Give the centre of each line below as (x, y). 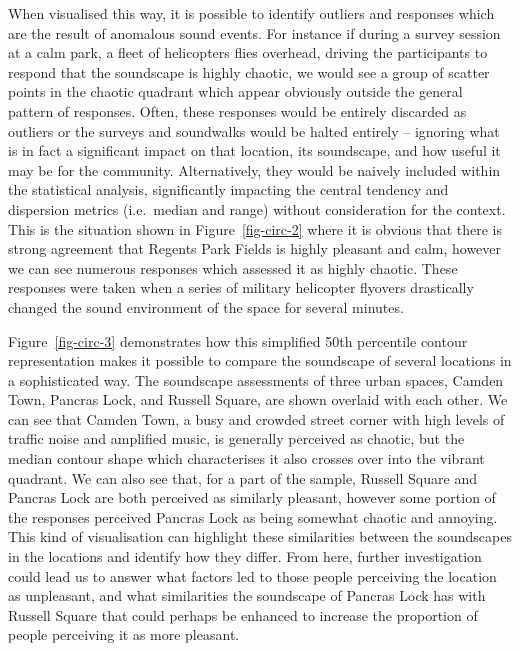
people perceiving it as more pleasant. (124, 634)
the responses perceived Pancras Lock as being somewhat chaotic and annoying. (253, 516)
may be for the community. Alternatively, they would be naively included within (254, 169)
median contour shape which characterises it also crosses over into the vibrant (246, 458)
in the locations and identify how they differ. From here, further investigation (245, 556)
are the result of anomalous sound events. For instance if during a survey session (254, 32)
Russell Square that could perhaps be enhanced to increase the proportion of (243, 614)
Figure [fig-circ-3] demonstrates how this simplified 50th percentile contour (238, 340)
